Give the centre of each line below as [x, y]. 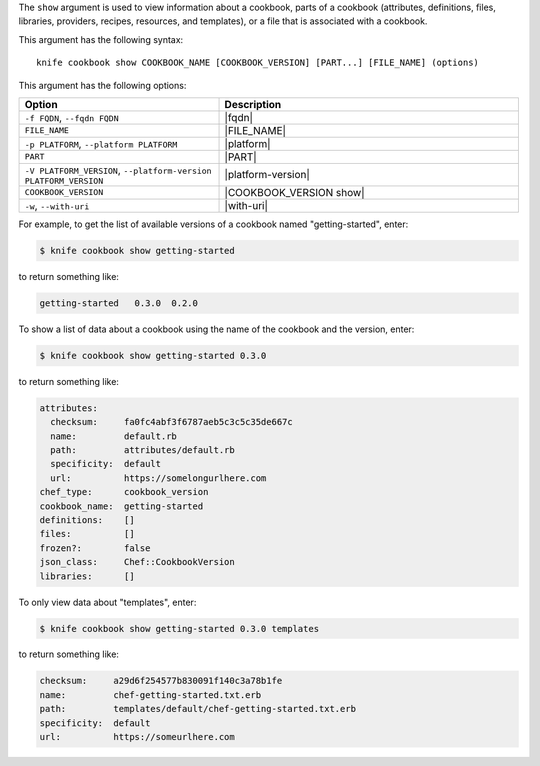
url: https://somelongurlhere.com [158, 478]
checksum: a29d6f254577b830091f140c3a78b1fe [161, 681]
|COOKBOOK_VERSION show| [294, 192]
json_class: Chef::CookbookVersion [137, 562]
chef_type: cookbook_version [124, 492]
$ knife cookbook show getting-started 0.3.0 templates [179, 628]
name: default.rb [113, 436]
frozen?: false [95, 548]
